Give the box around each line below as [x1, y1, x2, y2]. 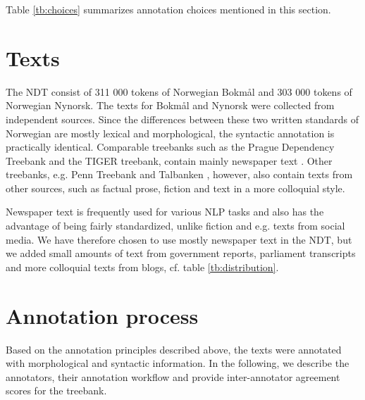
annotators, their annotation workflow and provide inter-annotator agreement [6, 369, 340, 384]
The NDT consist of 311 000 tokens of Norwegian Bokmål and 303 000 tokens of [6, 84, 352, 99]
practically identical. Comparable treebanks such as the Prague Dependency [6, 139, 335, 154]
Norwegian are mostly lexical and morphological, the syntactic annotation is [6, 125, 335, 140]
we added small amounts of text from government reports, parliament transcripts [6, 246, 356, 261]
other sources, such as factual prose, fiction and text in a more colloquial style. [6, 180, 345, 195]
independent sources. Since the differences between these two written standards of [6, 111, 359, 126]
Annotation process [6, 301, 199, 330]
